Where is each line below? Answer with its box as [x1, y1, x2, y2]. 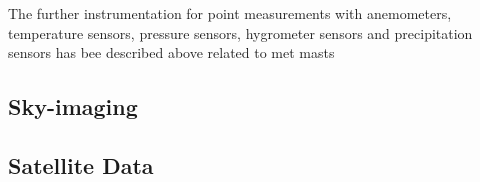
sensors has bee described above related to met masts [8, 42, 335, 63]
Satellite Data [8, 149, 154, 180]
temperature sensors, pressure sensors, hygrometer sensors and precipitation [8, 22, 473, 43]
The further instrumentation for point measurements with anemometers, [8, 3, 452, 23]
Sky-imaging [8, 91, 138, 122]
